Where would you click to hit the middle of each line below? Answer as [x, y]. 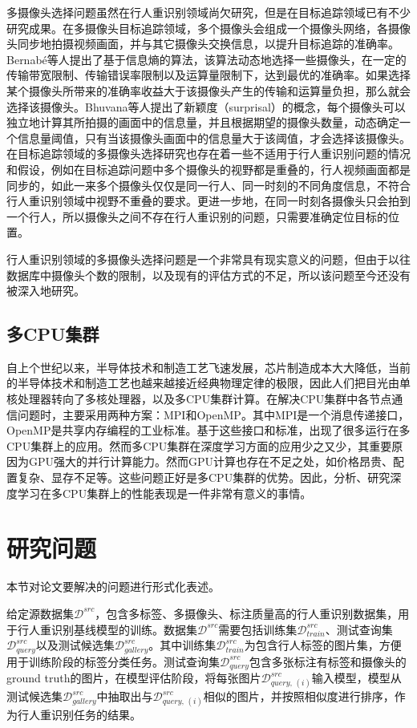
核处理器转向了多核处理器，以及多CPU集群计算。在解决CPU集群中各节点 [199, 399]
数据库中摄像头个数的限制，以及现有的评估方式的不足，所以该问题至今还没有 [208, 275]
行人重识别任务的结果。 [79, 715]
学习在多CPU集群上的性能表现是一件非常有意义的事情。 [164, 493]
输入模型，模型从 [356, 678]
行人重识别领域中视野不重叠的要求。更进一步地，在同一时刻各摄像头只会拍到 [208, 201]
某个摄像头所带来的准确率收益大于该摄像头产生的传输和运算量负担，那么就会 [208, 90]
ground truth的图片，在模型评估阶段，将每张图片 [134, 678]
